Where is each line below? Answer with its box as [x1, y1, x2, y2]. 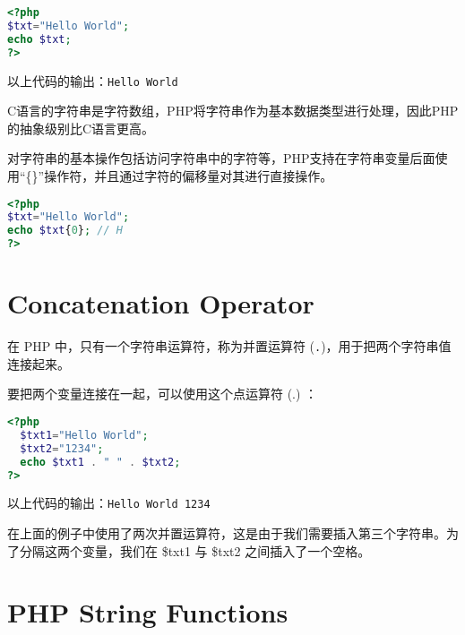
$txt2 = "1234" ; [20, 442, 104, 455]
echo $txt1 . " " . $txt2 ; [20, 455, 181, 468]
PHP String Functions [7, 594, 288, 631]
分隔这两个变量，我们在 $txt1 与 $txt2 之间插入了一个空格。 [19, 541, 371, 560]
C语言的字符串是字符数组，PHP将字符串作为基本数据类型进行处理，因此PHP [7, 101, 459, 120]
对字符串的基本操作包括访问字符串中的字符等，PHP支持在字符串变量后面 [7, 149, 435, 167]
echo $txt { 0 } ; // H [7, 224, 123, 237]
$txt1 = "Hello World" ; [20, 428, 149, 442]
